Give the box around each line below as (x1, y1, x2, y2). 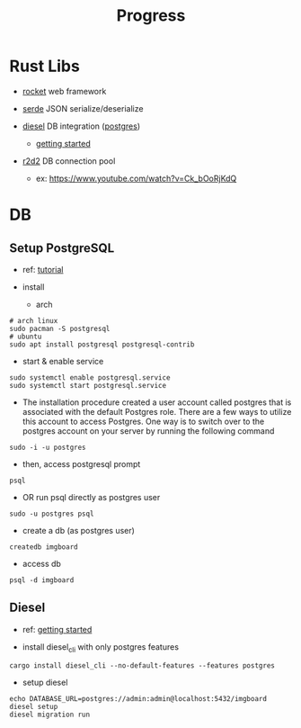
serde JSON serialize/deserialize (22, 103, 144, 113)
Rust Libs (9, 56, 81, 76)
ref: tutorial (22, 264, 64, 274)
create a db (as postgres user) (22, 525, 135, 535)
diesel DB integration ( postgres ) (22, 121, 141, 131)
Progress (116, 5, 186, 26)
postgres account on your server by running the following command (22, 425, 275, 436)
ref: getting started (22, 624, 93, 634)
